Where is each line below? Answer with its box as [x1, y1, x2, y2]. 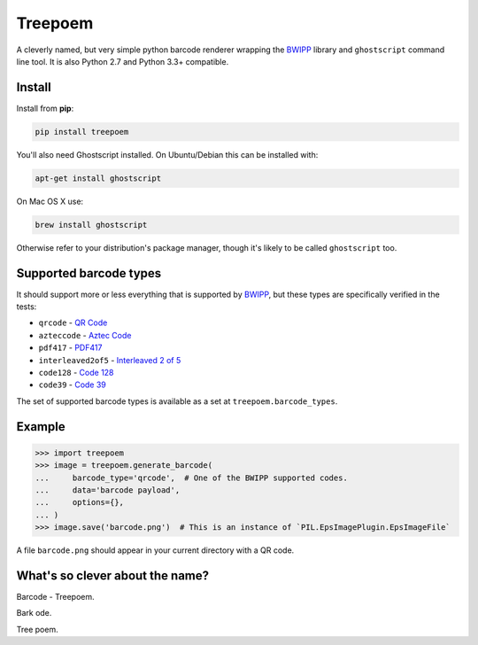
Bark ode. [16, 608, 52, 618]
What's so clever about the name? [16, 568, 210, 583]
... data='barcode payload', [35, 485, 181, 495]
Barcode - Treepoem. [16, 592, 95, 602]
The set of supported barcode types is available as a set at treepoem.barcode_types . [16, 395, 338, 407]
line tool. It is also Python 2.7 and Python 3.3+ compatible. [16, 56, 229, 66]
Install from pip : [16, 103, 74, 113]
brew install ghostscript [35, 220, 148, 229]
